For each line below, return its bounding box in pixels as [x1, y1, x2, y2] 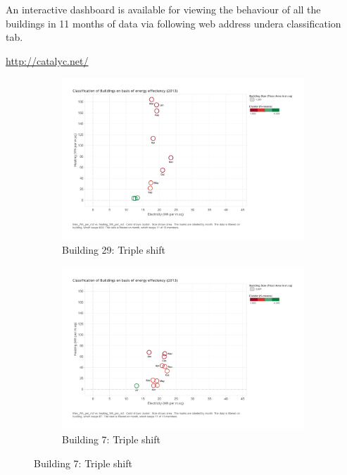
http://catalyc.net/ [6, 53, 89, 68]
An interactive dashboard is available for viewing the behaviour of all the [6, 2, 321, 16]
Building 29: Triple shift [62, 242, 165, 257]
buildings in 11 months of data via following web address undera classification [6, 16, 341, 30]
